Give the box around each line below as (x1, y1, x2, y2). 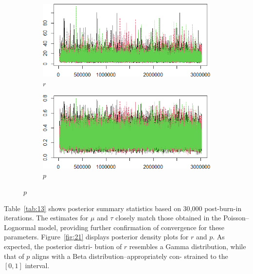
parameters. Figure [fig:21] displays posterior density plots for (4, 232, 189, 242)
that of (4, 251, 24, 261)
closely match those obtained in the (115, 213, 221, 223)
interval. (25, 260, 50, 271)
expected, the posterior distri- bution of (4, 241, 122, 251)
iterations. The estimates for (4, 213, 89, 223)
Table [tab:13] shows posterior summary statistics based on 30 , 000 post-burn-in (4, 203, 242, 213)
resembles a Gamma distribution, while (129, 241, 246, 251)
